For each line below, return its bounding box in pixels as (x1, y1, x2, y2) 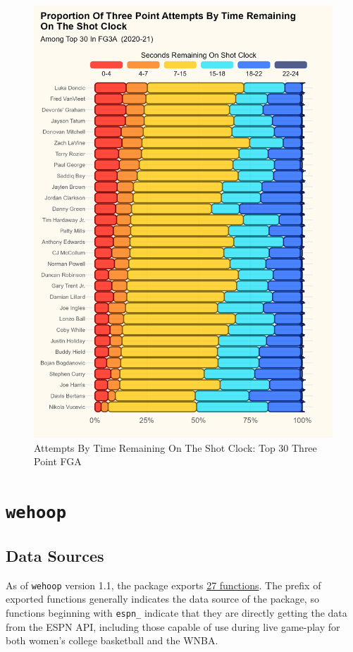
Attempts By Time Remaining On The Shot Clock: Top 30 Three (34, 440, 317, 455)
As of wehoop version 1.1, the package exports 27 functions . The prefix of (6, 577, 321, 592)
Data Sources (6, 544, 104, 566)
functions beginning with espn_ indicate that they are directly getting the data (6, 605, 347, 620)
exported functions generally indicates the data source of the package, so (6, 591, 319, 606)
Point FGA (34, 454, 82, 469)
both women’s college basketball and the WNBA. (6, 633, 218, 648)
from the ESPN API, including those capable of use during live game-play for (6, 619, 340, 634)
